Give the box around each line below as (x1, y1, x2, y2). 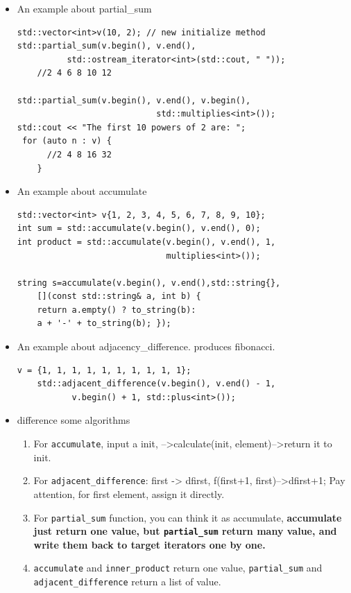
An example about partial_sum (17, 1, 152, 15)
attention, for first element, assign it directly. (33, 486, 225, 501)
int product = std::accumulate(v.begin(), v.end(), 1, (17, 237, 276, 247)
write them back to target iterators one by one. (33, 537, 266, 551)
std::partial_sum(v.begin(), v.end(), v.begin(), (17, 95, 251, 105)
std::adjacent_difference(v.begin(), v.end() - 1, (37, 379, 276, 389)
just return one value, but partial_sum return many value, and (33, 524, 337, 538)
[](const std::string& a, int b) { (37, 291, 201, 302)
